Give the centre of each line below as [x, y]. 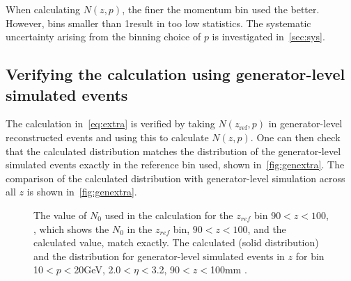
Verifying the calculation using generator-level [175, 74]
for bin [310, 256]
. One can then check [295, 137]
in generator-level [305, 123]
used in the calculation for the [169, 215]
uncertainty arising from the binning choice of [103, 37]
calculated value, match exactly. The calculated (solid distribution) [176, 242]
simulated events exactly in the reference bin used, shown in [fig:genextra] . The [175, 164]
